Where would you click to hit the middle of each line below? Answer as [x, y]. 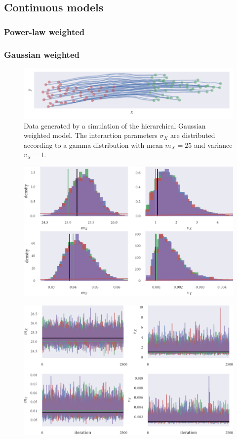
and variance [213, 145]
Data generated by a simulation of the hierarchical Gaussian [115, 125]
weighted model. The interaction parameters [91, 135]
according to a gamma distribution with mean [93, 145]
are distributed [193, 135]
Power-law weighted [44, 31]
